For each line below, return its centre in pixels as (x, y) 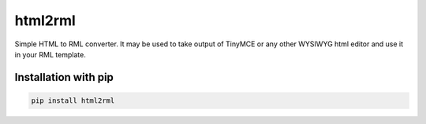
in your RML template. (50, 54)
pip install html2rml (73, 100)
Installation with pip (64, 77)
